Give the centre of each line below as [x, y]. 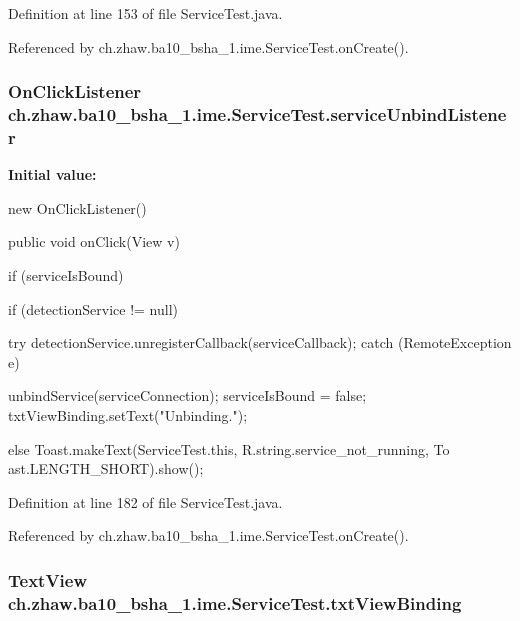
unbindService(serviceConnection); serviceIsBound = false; [187, 395]
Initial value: [52, 174]
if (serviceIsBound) [66, 275]
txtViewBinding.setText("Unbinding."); [128, 415]
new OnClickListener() [77, 207]
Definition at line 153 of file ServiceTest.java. [145, 13]
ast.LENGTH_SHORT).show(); [106, 468]
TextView [48, 579]
